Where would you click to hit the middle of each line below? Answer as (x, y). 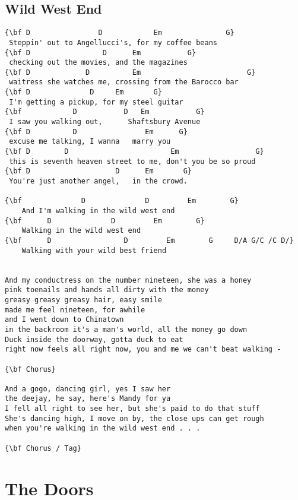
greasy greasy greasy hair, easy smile (83, 300)
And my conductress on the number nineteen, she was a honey (128, 280)
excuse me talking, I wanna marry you (90, 142)
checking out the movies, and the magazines (98, 63)
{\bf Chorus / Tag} (43, 448)
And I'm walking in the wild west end (98, 211)
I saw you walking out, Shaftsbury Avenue (105, 122)
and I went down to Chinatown (64, 320)
